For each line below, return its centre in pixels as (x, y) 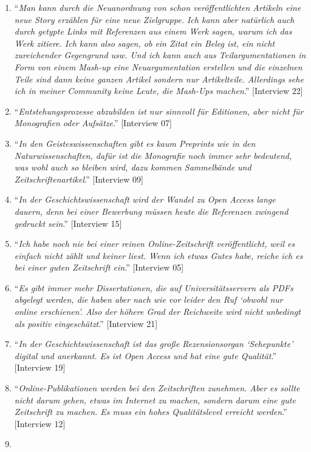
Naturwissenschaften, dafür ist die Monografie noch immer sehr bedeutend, (153, 155)
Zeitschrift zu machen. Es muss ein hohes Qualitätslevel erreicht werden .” (151, 412)
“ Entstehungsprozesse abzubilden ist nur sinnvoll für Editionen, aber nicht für (159, 111)
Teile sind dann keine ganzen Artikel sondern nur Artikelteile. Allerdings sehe (159, 79)
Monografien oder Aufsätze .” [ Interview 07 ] (93, 123)
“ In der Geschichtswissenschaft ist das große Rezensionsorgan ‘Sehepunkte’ (154, 344)
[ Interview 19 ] (40, 367)
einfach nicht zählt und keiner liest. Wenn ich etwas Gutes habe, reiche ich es (159, 255)
